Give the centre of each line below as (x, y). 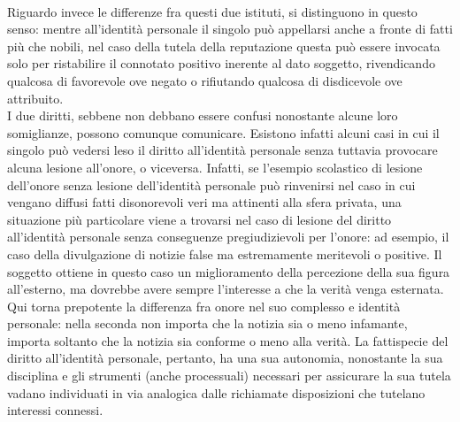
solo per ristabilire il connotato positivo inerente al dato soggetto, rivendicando (221, 63)
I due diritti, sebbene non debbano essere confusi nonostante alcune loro (203, 115)
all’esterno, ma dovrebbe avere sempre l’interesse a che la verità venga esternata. (226, 289)
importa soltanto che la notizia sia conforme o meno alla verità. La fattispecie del (228, 340)
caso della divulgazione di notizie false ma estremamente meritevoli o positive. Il (225, 253)
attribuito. (35, 98)
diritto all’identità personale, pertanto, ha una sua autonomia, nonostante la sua (225, 358)
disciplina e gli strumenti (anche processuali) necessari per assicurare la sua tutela (229, 376)
